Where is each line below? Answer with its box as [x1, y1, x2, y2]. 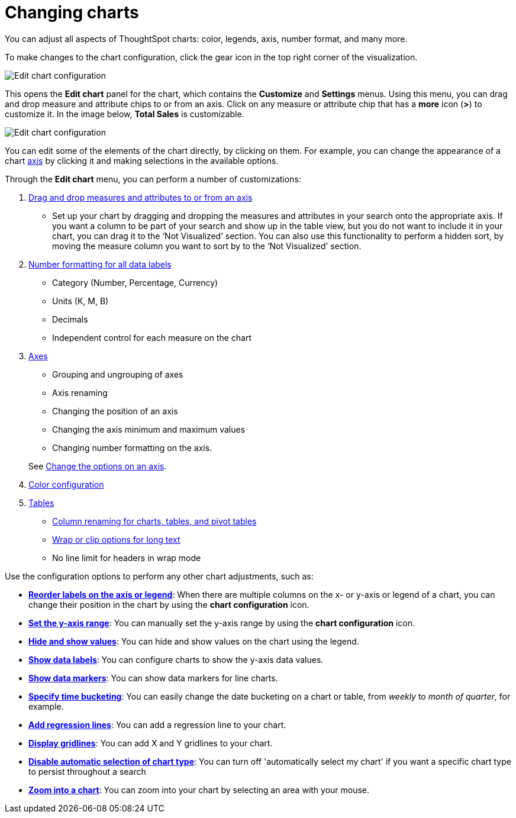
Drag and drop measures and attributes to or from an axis [28, 192, 253, 202]
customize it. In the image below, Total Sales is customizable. [5, 108, 244, 119]
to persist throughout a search [28, 766, 146, 777]
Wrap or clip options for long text [52, 534, 180, 545]
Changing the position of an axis [52, 405, 178, 416]
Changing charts [5, 2, 139, 22]
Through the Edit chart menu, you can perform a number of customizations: [5, 173, 301, 184]
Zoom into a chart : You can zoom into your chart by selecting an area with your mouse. [28, 784, 370, 795]
